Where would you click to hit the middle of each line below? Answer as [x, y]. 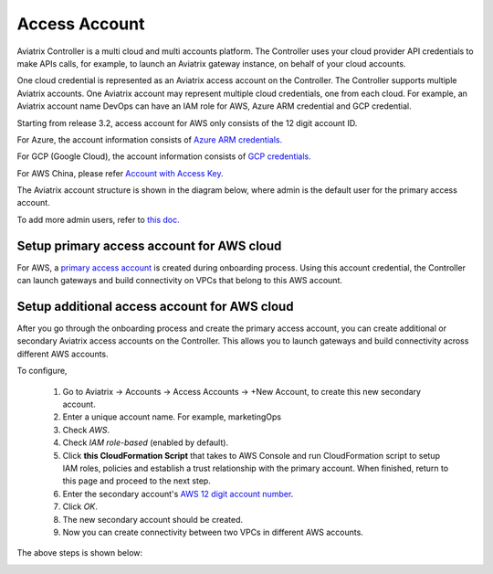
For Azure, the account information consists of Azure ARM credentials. [150, 139]
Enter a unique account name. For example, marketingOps [172, 417]
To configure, [42, 371]
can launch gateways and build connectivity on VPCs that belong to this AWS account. [179, 281]
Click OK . [80, 506]
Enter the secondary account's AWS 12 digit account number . [178, 494]
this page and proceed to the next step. [137, 481]
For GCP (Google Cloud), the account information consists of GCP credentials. [164, 156]
